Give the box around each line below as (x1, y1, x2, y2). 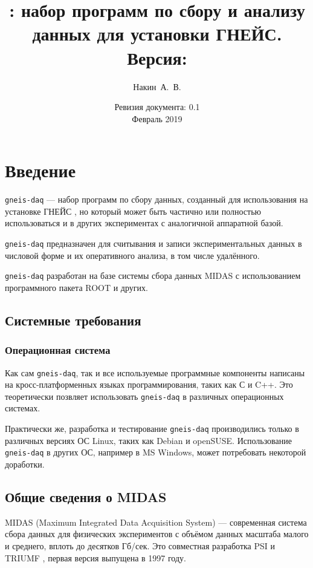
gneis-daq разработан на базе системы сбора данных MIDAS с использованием (5, 269, 301, 282)
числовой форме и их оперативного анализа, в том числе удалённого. (5, 249, 260, 261)
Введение (5, 158, 76, 183)
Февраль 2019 (132, 112, 182, 125)
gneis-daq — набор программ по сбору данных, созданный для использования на (5, 193, 308, 206)
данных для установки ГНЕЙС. (32, 21, 282, 46)
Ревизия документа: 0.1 (114, 100, 200, 113)
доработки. (5, 457, 45, 470)
